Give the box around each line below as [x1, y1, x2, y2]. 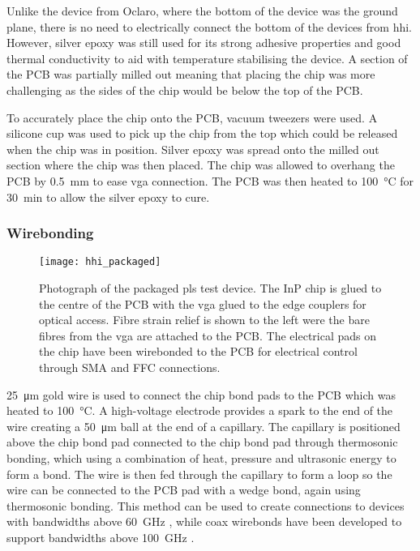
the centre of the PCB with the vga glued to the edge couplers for [39, 295, 366, 312]
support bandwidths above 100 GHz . [6, 528, 195, 545]
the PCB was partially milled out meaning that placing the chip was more [6, 66, 375, 83]
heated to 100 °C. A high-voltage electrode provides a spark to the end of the [6, 402, 393, 419]
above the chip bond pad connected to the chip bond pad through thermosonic [6, 434, 398, 451]
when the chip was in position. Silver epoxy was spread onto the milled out [6, 140, 379, 157]
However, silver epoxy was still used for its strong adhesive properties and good [6, 34, 401, 51]
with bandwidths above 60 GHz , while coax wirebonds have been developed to [6, 513, 402, 530]
